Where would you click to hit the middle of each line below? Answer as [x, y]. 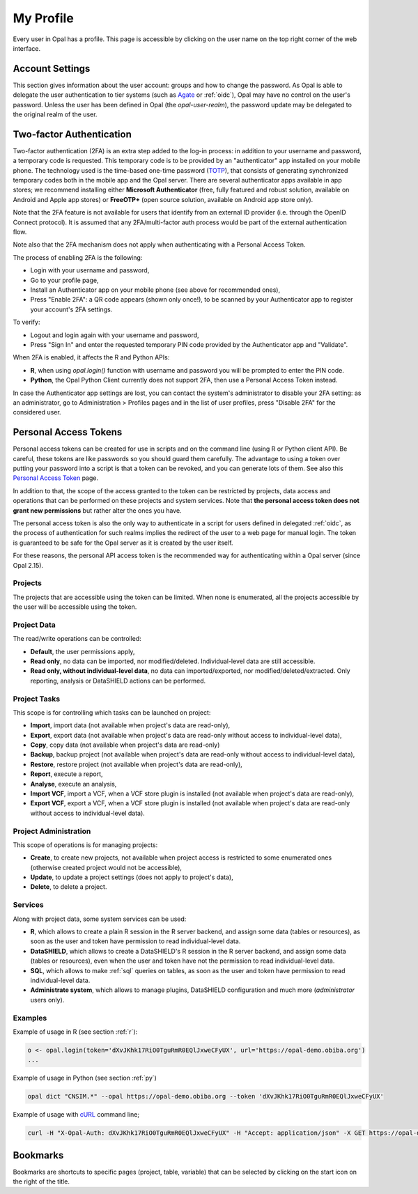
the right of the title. [41, 1181]
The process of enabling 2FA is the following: [78, 257]
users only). [47, 1000]
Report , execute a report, [67, 774]
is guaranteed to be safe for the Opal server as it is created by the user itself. [123, 543]
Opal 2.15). [28, 565]
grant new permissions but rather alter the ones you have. [97, 510]
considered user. [37, 412]
